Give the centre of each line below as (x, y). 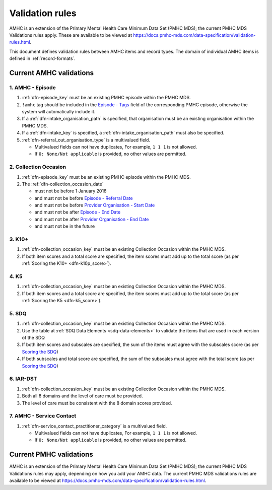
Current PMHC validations (51, 454)
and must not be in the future (65, 226)
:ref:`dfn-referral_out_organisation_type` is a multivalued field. (86, 140)
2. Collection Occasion (38, 167)
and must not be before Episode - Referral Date (84, 198)
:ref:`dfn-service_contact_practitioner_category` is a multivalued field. (94, 426)
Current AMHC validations (52, 73)
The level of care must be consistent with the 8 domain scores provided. (97, 403)
